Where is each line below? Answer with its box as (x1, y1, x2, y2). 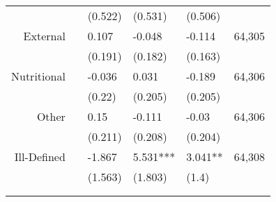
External (23, 28, 66, 44)
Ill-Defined (14, 149, 66, 165)
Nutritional (11, 68, 66, 84)
